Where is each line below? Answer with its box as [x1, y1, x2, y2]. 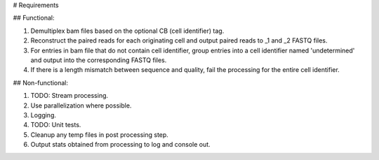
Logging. [30, 110, 56, 119]
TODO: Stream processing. [30, 92, 109, 100]
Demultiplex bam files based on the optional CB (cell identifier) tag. [30, 27, 225, 35]
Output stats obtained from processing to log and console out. [30, 140, 211, 149]
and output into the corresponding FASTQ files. [30, 56, 167, 64]
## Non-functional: [13, 78, 68, 87]
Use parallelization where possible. [30, 101, 132, 110]
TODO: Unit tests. [30, 121, 81, 129]
